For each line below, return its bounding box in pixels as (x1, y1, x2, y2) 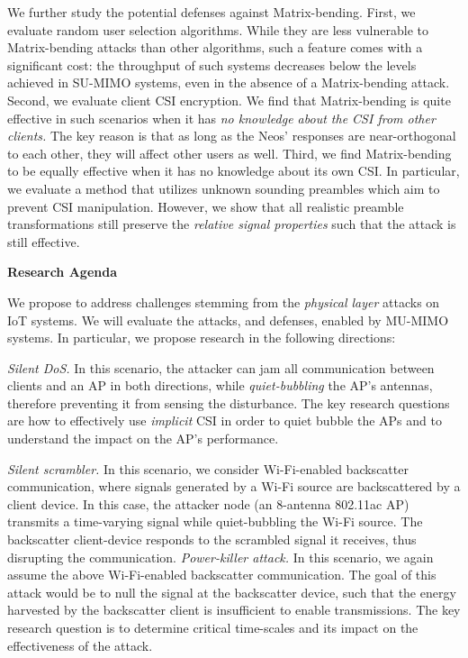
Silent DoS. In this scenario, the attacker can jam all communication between (7, 358, 435, 377)
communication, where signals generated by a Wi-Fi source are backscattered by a (7, 477, 461, 496)
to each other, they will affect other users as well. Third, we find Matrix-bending (7, 143, 452, 162)
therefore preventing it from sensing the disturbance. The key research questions (7, 393, 450, 412)
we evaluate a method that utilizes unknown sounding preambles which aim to (7, 178, 440, 197)
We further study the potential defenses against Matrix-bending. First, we (7, 3, 416, 21)
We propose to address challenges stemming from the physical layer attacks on (7, 292, 440, 311)
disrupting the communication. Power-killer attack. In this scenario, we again (7, 547, 434, 566)
